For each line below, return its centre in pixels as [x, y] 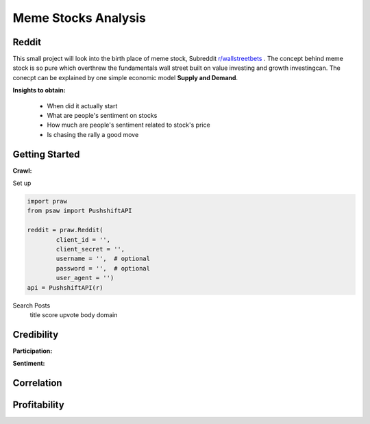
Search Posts [32, 305]
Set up [22, 183]
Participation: [33, 351]
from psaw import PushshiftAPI [80, 211]
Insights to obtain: [39, 90]
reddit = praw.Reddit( [65, 230]
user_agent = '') [85, 278]
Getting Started [46, 154]
